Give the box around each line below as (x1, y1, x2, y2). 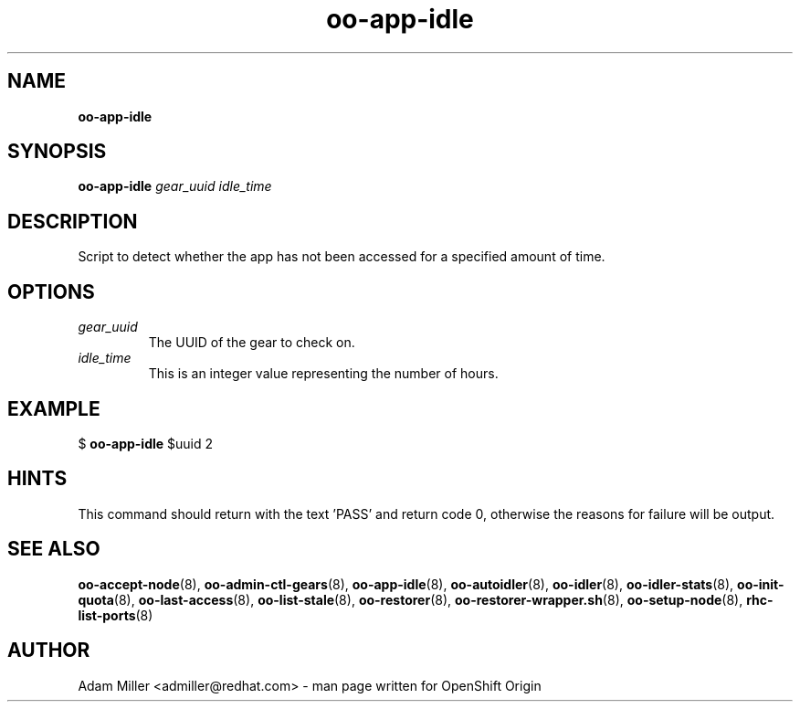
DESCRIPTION (7, 209, 138, 233)
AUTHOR (7, 639, 90, 662)
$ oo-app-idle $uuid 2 (78, 435, 214, 451)
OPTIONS (7, 280, 95, 303)
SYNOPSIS (7, 140, 107, 164)
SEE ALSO (7, 537, 100, 561)
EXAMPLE (7, 397, 100, 420)
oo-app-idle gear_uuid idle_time (78, 178, 272, 195)
